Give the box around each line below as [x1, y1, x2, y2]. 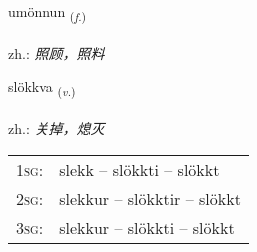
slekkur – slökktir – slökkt [59, 186, 241, 210]
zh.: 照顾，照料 [8, 42, 105, 63]
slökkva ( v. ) [8, 76, 76, 100]
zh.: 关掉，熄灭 [8, 118, 105, 139]
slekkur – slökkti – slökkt [59, 215, 235, 239]
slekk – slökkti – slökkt [59, 157, 220, 181]
